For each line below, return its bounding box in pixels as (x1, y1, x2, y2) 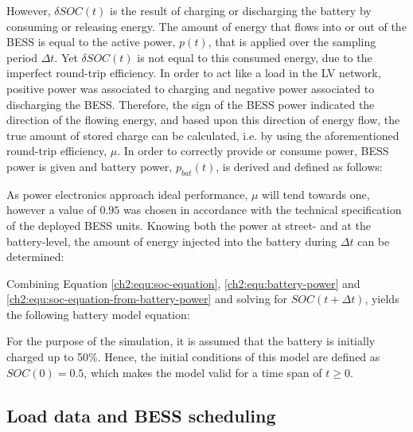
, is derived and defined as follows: (216, 158, 383, 174)
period (6, 49, 37, 65)
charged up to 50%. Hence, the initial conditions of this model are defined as (6, 348, 380, 365)
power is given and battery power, (6, 158, 173, 174)
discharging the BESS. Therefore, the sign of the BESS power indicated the (6, 95, 375, 112)
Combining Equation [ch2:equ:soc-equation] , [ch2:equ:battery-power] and (6, 274, 360, 291)
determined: (6, 248, 64, 265)
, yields (364, 290, 399, 307)
